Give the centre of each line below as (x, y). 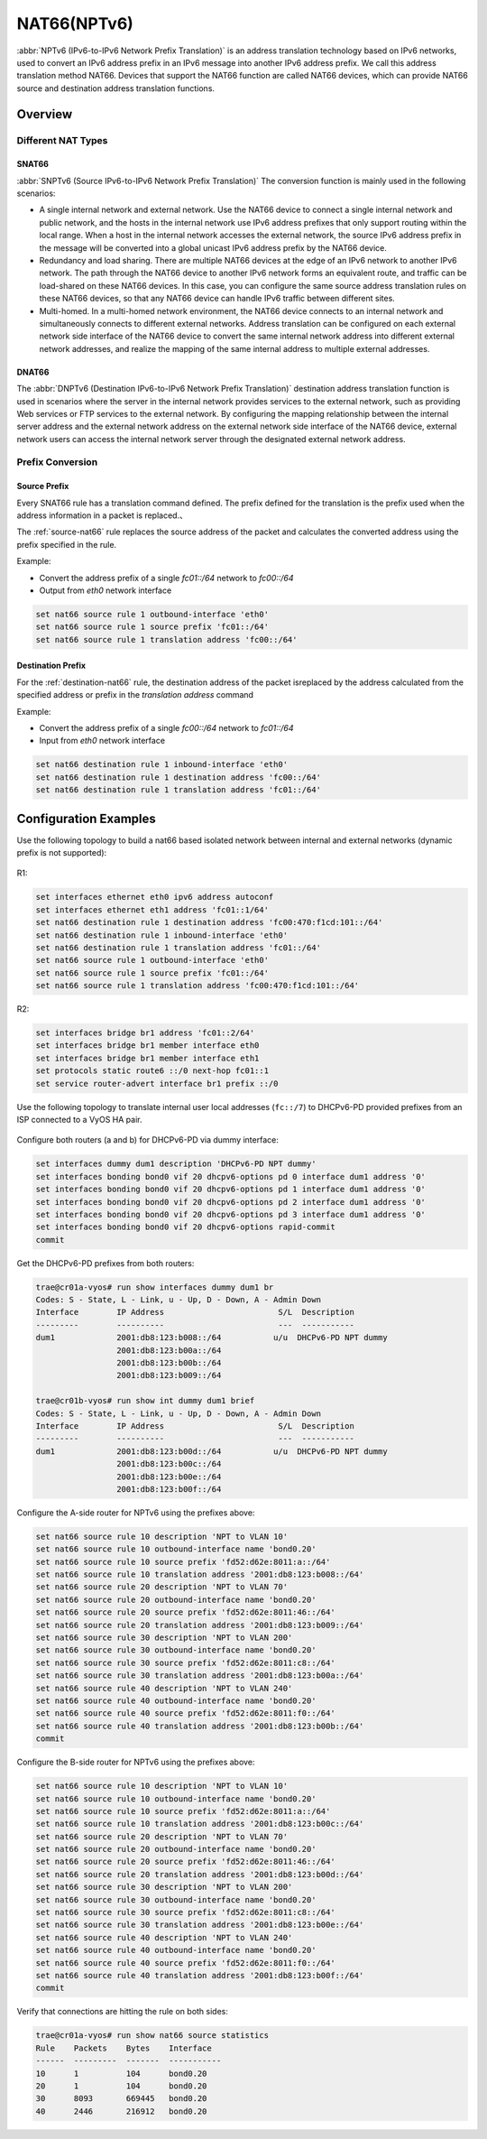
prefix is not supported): (62, 852)
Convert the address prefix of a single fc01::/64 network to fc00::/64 (166, 578)
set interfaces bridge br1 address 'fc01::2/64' (145, 1033)
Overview (45, 114)
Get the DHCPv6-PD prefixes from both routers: (106, 1263)
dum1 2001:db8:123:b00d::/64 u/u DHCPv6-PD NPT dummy (211, 1451)
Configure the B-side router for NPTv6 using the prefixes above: (136, 1762)
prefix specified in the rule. (67, 544)
